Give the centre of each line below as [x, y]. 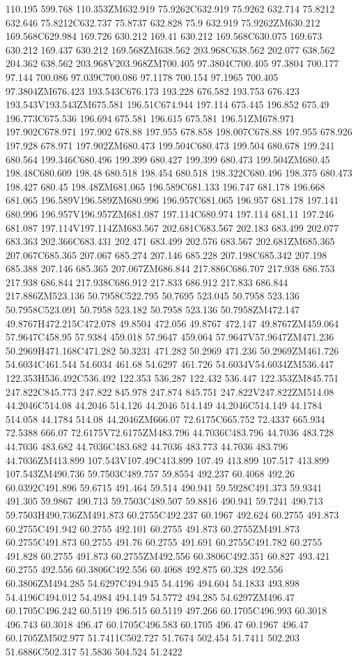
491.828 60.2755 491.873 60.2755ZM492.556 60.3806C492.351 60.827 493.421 [168, 555]
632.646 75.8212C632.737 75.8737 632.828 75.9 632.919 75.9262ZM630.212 [163, 22]
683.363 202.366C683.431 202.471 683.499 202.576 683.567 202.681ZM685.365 [170, 241]
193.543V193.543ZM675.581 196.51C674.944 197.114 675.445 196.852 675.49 [168, 104]
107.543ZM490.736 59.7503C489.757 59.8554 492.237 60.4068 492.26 [150, 474]
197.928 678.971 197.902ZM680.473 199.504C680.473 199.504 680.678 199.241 [170, 145]
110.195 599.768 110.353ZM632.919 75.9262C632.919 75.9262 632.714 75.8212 [170, 8]
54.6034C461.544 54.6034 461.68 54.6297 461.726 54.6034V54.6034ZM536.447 [170, 364]
